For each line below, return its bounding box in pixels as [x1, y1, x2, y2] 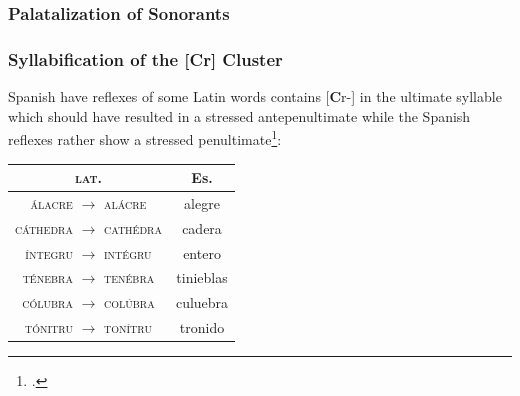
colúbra [104, 292, 155, 313]
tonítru [104, 317, 152, 338]
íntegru [25, 242, 73, 263]
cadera [182, 217, 222, 238]
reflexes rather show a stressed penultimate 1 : [8, 126, 282, 149]
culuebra [175, 292, 229, 313]
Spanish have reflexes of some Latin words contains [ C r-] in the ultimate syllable [8, 86, 502, 107]
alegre [184, 192, 220, 213]
